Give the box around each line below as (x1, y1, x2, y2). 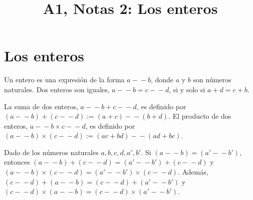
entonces (4, 157, 30, 167)
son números (193, 74, 231, 85)
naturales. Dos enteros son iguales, (4, 84, 110, 94)
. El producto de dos (168, 111, 231, 121)
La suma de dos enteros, (4, 101, 78, 111)
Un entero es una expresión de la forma (4, 74, 125, 85)
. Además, (177, 167, 208, 177)
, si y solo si (169, 84, 205, 94)
